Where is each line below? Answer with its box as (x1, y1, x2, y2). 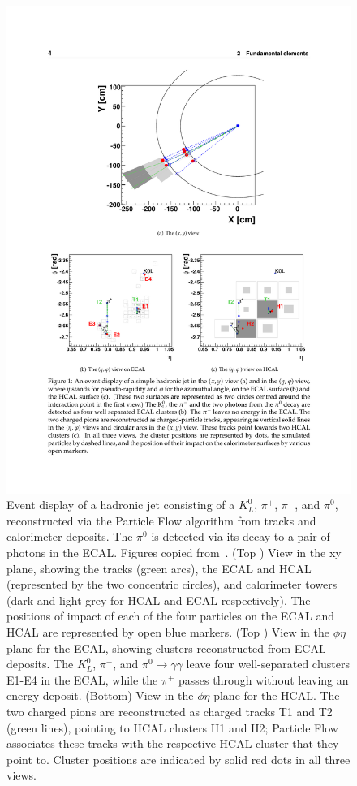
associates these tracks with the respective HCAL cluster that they (6, 735, 339, 752)
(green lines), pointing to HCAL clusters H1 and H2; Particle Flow (6, 719, 338, 736)
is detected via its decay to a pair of (151, 528, 330, 545)
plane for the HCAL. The (213, 687, 340, 704)
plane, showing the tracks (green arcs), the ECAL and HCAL (6, 559, 312, 577)
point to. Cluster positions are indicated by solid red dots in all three (6, 750, 351, 767)
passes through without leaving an (178, 671, 349, 688)
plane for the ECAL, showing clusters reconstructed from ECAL (6, 639, 326, 656)
